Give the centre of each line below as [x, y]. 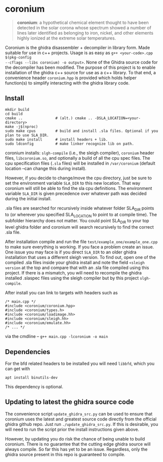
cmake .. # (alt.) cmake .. [49, 118]
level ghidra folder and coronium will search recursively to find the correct [80, 227]
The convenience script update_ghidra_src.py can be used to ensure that [79, 414]
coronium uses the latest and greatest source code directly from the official [81, 419]
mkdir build [17, 109]
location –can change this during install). [46, 168]
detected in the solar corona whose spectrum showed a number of [84, 27]
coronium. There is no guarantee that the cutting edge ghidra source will [78, 444]
